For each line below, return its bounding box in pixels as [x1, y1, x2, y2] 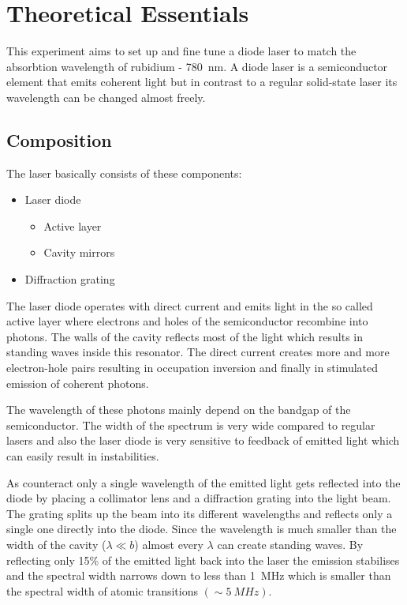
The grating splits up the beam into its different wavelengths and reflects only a [6, 505, 393, 521]
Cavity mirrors [43, 244, 115, 261]
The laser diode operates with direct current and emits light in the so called [6, 297, 373, 314]
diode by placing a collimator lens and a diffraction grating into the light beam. [6, 490, 391, 506]
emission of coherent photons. [6, 374, 149, 391]
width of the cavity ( [6, 535, 106, 552]
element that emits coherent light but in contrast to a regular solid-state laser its [6, 73, 398, 90]
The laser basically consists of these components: [6, 164, 242, 181]
